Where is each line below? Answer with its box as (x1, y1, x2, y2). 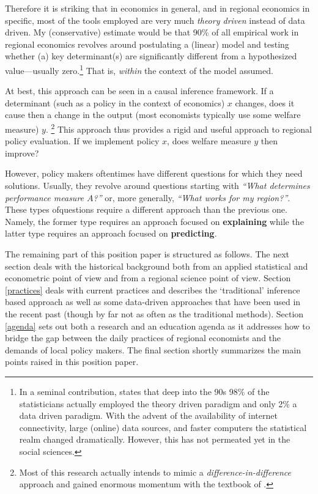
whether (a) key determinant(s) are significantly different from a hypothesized (5, 50, 297, 62)
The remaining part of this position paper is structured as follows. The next (5, 248, 290, 260)
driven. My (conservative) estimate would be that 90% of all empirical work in (5, 26, 299, 39)
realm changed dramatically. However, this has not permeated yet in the (19, 433, 290, 446)
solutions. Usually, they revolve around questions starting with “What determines (5, 179, 310, 192)
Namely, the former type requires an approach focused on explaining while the (5, 215, 304, 227)
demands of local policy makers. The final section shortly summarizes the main (5, 343, 301, 356)
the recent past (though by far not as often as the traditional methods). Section (5, 307, 304, 320)
